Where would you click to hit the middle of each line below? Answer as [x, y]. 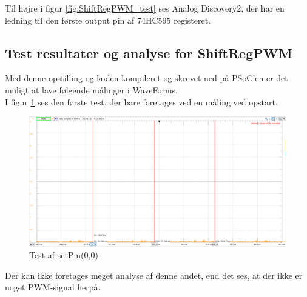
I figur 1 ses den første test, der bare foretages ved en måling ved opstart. [141, 102]
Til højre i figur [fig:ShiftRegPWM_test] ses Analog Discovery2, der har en [145, 8]
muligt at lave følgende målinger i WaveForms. [92, 89]
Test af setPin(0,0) [64, 255]
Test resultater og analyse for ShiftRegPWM [149, 52]
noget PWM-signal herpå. [53, 287]
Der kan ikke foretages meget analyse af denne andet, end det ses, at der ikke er [154, 275]
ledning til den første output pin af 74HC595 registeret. [108, 20]
